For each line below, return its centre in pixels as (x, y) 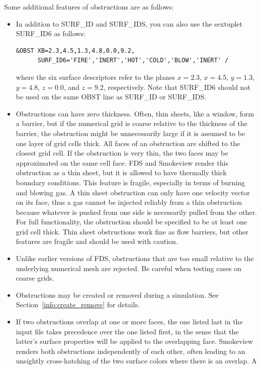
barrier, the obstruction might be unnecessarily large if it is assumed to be (130, 133)
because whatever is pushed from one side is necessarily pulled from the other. (136, 212)
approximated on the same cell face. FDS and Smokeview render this (122, 162)
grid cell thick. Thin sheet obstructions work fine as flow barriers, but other (132, 231)
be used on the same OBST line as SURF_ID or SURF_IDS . (111, 97)
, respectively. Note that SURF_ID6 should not (177, 87)
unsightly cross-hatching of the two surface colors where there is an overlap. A (136, 361)
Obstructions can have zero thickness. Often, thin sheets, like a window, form (135, 113)
